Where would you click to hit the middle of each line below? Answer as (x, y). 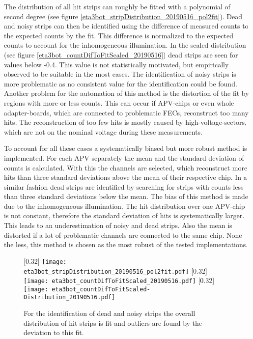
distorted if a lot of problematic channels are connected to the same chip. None (123, 235)
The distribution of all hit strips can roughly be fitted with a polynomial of (117, 6)
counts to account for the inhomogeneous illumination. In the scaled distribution (125, 45)
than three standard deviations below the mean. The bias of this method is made (126, 196)
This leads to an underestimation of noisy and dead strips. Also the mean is (118, 225)
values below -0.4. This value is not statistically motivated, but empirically (116, 64)
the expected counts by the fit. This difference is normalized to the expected (119, 35)
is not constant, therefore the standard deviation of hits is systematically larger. (124, 215)
